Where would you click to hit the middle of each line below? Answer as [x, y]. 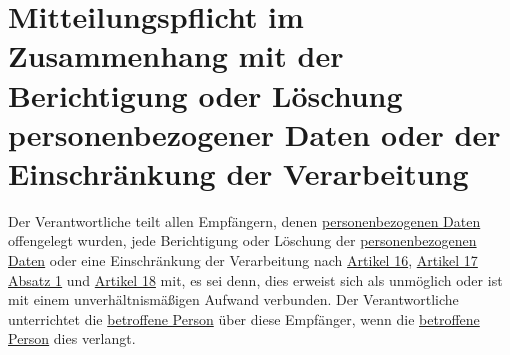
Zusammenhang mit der [176, 55]
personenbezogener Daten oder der [254, 133]
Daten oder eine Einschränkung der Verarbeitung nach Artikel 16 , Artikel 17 [243, 260]
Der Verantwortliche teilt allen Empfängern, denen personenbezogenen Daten [244, 220]
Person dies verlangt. [72, 338]
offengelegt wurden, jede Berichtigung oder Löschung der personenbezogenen [242, 240]
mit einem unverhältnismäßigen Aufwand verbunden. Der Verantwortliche [233, 299]
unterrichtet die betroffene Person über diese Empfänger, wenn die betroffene [244, 318]
